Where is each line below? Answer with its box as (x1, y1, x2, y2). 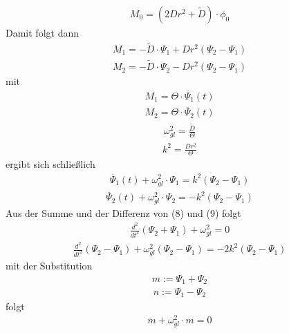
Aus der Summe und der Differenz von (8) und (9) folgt (6, 206, 241, 220)
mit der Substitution (6, 258, 93, 272)
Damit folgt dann (6, 26, 79, 40)
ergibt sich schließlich (6, 157, 95, 171)
